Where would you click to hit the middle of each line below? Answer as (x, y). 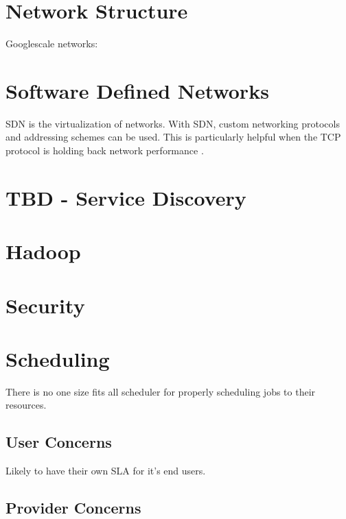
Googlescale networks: (52, 44)
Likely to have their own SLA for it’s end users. (106, 471)
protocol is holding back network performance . (105, 150)
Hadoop (43, 251)
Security (45, 305)
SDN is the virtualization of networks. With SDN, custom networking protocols (173, 123)
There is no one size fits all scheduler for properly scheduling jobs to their (161, 391)
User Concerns (59, 442)
